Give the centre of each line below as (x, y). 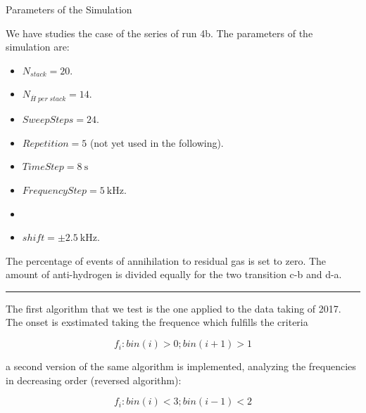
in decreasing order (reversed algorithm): (94, 380)
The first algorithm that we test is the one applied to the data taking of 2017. (173, 308)
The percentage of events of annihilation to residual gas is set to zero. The (166, 260)
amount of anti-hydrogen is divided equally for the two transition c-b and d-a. (174, 274)
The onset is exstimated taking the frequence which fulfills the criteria (157, 322)
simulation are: (38, 47)
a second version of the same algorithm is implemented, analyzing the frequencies (181, 366)
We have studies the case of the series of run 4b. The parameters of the (159, 33)
